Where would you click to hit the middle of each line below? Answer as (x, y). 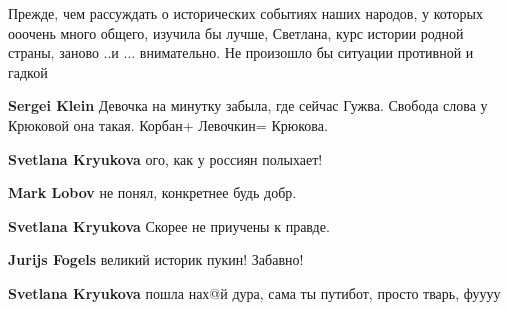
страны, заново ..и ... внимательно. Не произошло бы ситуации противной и (241, 52)
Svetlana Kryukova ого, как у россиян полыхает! (165, 158)
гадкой (28, 71)
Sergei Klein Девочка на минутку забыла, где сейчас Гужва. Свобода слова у (248, 105)
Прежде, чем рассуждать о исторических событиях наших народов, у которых (245, 13)
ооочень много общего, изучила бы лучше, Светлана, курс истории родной (236, 32)
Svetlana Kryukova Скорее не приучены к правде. (169, 225)
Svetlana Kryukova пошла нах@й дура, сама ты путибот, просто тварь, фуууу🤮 (256, 292)
